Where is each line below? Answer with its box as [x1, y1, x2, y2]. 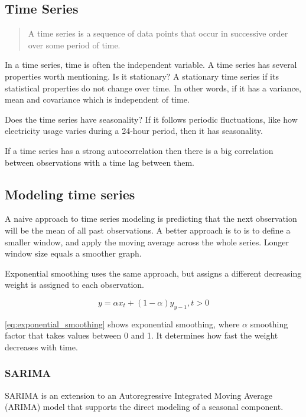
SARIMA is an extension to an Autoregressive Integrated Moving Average [5, 389, 272, 401]
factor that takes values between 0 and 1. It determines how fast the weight [5, 329, 278, 342]
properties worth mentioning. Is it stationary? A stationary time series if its [5, 70, 279, 82]
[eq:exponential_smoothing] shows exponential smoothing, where [5, 317, 240, 330]
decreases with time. [5, 340, 78, 353]
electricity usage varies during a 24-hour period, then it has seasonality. [5, 124, 263, 137]
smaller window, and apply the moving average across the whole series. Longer [5, 235, 289, 248]
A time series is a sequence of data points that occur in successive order [28, 27, 288, 40]
